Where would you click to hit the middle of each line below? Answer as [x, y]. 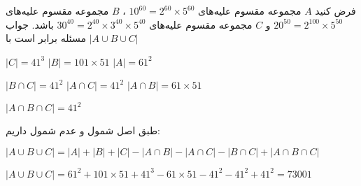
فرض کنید [335, 10]
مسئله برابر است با [46, 38]
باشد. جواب [30, 24]
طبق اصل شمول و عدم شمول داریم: [83, 130]
